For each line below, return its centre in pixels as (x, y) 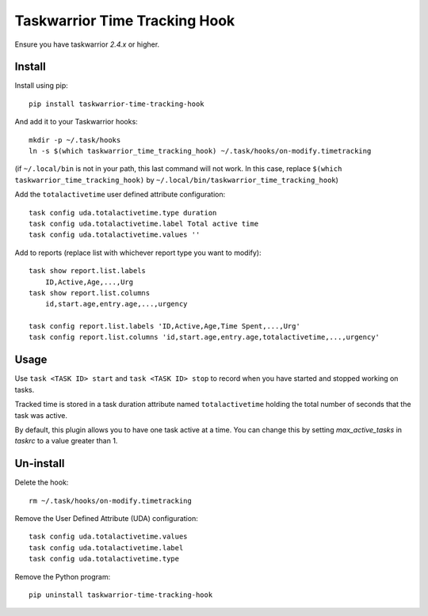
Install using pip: (42, 86)
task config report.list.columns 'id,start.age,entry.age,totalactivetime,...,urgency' (204, 337)
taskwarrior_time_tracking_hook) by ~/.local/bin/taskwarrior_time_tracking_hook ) (176, 180)
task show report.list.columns (90, 293)
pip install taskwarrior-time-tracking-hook (117, 104)
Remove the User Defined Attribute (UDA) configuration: (106, 519)
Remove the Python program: (63, 576)
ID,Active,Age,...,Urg (89, 282)
